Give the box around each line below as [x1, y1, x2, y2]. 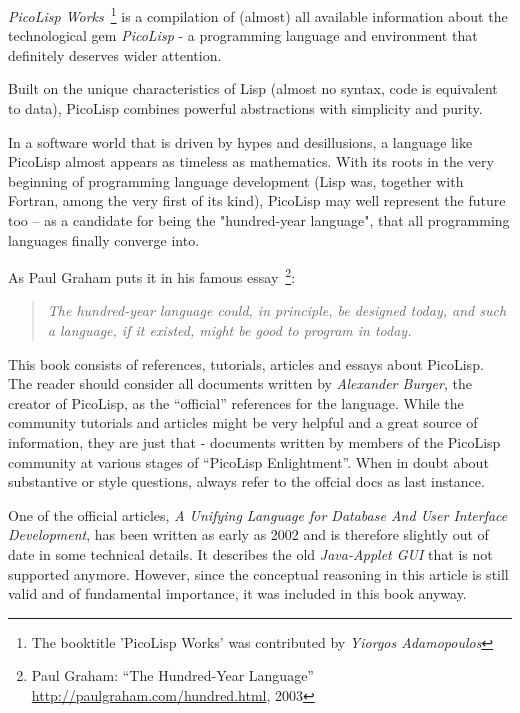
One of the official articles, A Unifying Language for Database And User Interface [8, 504, 508, 525]
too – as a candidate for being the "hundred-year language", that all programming [8, 210, 510, 230]
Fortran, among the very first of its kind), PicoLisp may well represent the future [8, 190, 506, 211]
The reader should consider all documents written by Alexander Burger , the [8, 373, 472, 394]
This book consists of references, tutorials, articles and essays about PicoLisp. [8, 353, 484, 374]
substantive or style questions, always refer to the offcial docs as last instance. [8, 471, 485, 492]
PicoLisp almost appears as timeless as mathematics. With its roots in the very [8, 151, 494, 172]
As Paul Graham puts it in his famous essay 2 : [8, 264, 296, 287]
